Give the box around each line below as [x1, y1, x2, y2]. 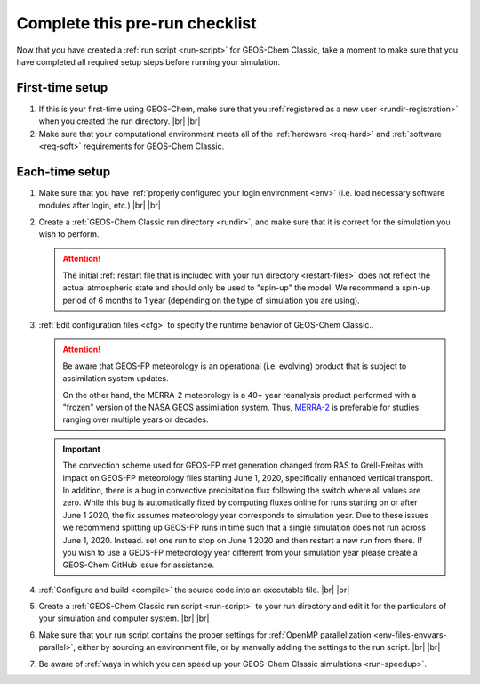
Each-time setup [16, 164, 111, 179]
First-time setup [16, 80, 108, 95]
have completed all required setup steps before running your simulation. [16, 56, 281, 67]
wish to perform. [38, 229, 100, 240]
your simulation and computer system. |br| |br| [38, 613, 210, 623]
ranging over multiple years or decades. [62, 414, 209, 425]
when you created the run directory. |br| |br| [38, 116, 201, 126]
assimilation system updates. [62, 373, 169, 384]
